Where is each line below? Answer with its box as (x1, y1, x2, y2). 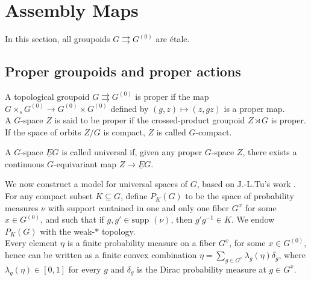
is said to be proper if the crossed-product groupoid (54, 114, 245, 126)
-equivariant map (54, 157, 116, 170)
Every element (5, 236, 58, 249)
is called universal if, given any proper (61, 146, 203, 158)
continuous (5, 157, 45, 170)
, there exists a (242, 146, 297, 158)
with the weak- (40, 224, 95, 237)
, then (171, 213, 193, 226)
